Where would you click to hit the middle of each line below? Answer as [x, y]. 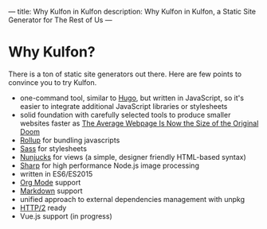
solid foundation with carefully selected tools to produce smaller [125, 114]
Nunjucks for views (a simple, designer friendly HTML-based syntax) [133, 157]
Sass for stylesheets [53, 148]
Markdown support [51, 191]
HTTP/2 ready [43, 208]
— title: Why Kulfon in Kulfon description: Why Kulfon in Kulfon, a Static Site [132, 12]
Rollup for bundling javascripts [70, 140]
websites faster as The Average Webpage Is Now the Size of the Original [139, 123]
